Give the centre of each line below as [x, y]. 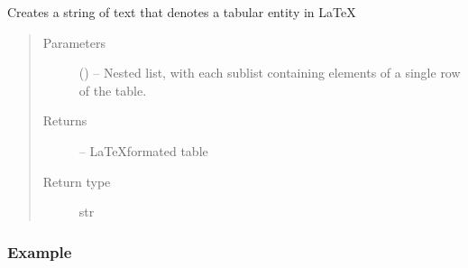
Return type [77, 181]
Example [40, 251]
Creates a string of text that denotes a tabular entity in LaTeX [182, 12]
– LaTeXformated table [143, 150]
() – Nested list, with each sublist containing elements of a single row [270, 73]
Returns [65, 120]
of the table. [113, 90]
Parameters [74, 42]
